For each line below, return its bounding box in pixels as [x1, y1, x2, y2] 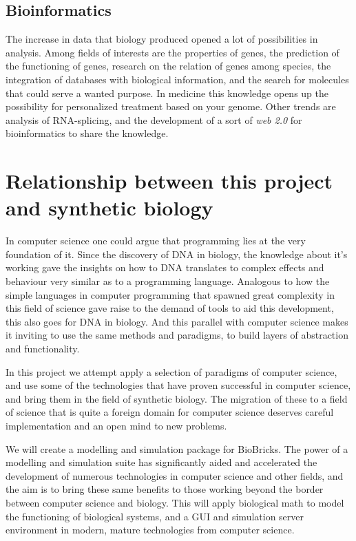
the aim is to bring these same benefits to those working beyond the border [6, 482, 324, 496]
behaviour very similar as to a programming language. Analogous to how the [6, 274, 330, 288]
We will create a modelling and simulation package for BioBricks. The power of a [6, 441, 348, 456]
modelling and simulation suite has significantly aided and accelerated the [6, 455, 317, 469]
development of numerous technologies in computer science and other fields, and [6, 468, 344, 482]
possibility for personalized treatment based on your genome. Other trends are [6, 99, 336, 114]
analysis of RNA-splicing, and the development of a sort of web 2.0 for [6, 112, 302, 127]
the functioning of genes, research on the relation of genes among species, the [6, 59, 331, 73]
